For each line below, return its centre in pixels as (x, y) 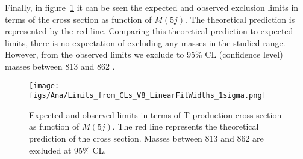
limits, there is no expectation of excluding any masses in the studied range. (145, 42)
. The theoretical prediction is (240, 19)
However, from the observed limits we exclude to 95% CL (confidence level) (144, 54)
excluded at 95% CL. (68, 150)
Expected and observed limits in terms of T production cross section (155, 114)
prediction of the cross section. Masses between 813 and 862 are (146, 138)
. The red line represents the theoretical (186, 126)
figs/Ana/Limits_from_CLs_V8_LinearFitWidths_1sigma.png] (148, 96)
